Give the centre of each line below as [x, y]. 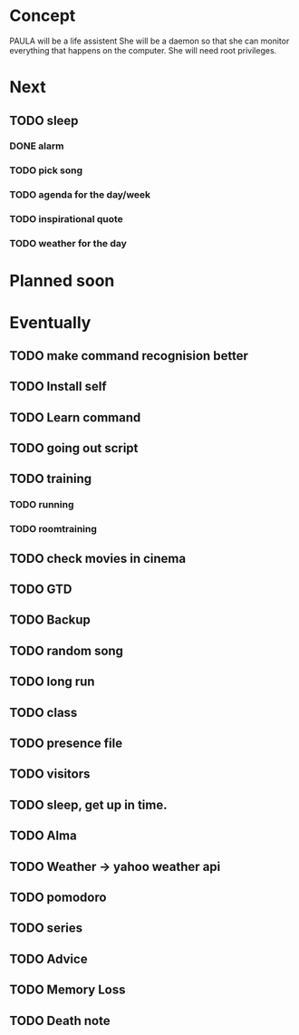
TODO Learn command [75, 417]
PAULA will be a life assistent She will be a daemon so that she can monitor [149, 41]
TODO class [43, 712]
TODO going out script [74, 448]
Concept [43, 16]
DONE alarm [37, 146]
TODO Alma [43, 836]
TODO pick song [46, 170]
